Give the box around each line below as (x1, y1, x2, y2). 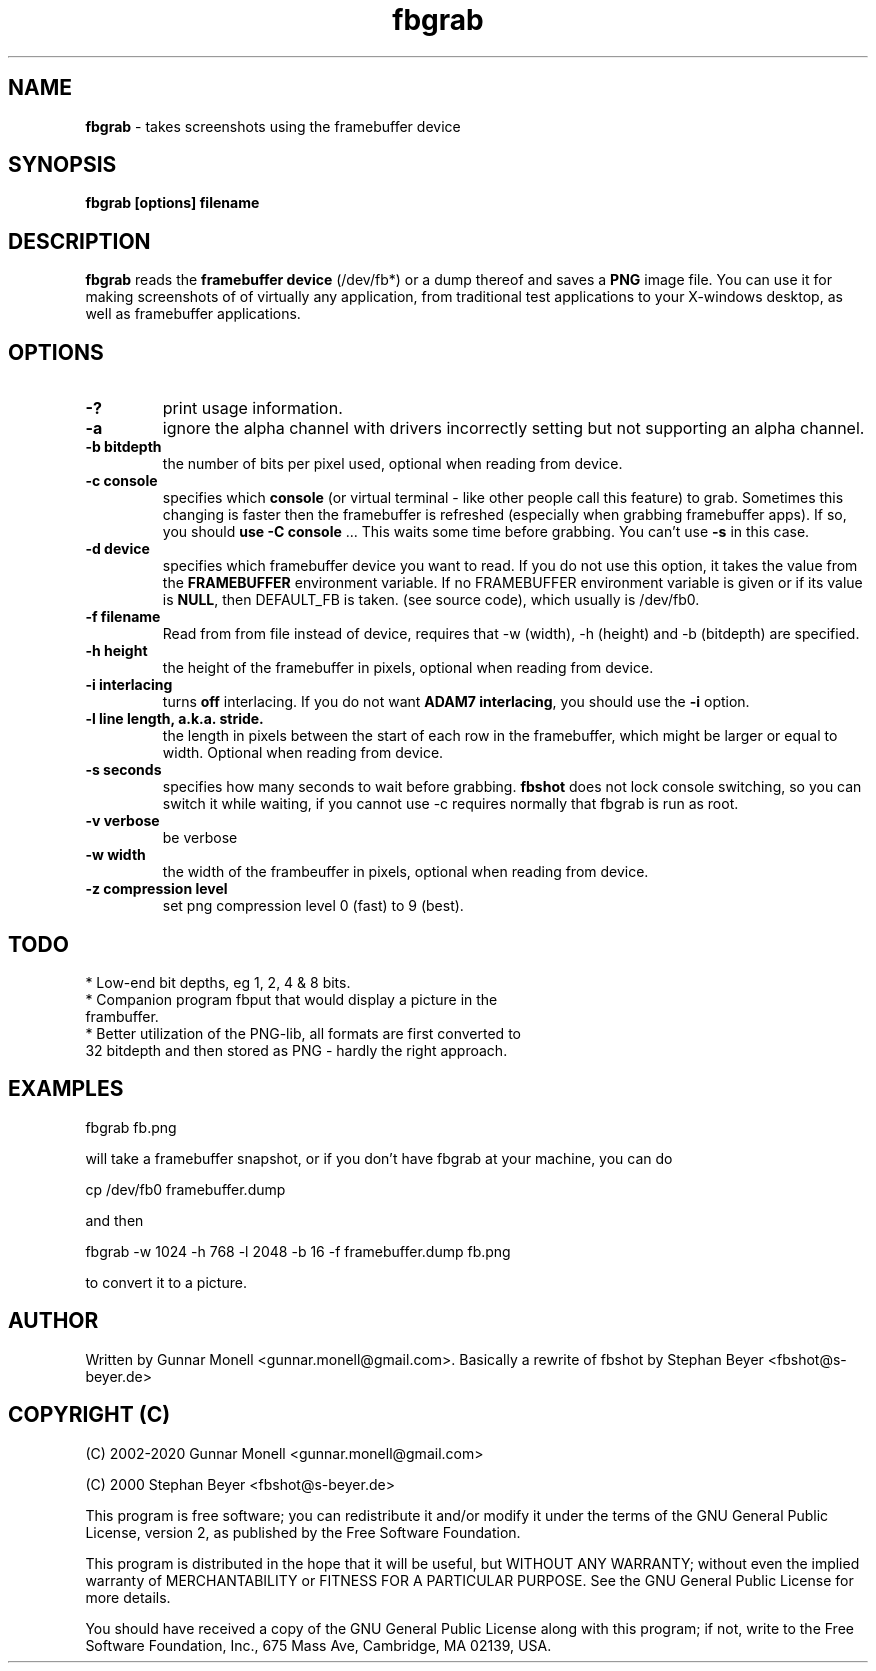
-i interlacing (85, 676, 173, 694)
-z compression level (85, 880, 228, 898)
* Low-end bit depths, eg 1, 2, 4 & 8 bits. (85, 973, 351, 991)
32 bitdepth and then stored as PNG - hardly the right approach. (85, 1041, 508, 1059)
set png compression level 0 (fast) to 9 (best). (162, 897, 464, 915)
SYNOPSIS (8, 152, 117, 178)
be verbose (162, 829, 238, 847)
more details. (85, 1588, 171, 1606)
